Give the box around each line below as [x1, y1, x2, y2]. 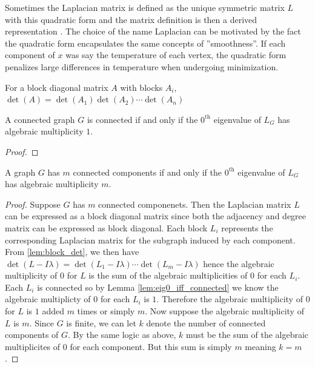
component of [5, 48, 55, 61]
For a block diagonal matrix [5, 81, 108, 93]
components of [5, 328, 59, 341]
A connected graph [5, 113, 75, 125]
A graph [5, 165, 36, 178]
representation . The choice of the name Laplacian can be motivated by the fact [5, 25, 301, 38]
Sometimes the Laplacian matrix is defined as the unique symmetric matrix [5, 1, 285, 13]
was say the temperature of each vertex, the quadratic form [65, 48, 287, 61]
